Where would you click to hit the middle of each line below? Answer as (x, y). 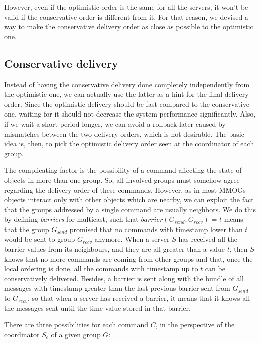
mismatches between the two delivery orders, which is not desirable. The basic (124, 133)
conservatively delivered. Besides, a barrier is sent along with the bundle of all (124, 278)
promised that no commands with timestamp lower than (156, 229)
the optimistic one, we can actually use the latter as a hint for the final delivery (126, 94)
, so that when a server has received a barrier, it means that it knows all (139, 298)
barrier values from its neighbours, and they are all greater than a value (115, 249)
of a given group (76, 334)
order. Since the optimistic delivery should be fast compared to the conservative (127, 104)
